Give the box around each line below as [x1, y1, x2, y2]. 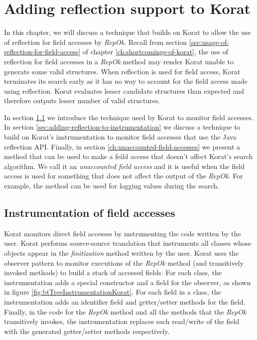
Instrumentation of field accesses [4, 205, 175, 220]
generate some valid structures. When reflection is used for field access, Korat [4, 66, 241, 76]
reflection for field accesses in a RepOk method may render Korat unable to [4, 56, 234, 66]
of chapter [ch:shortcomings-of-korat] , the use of [82, 46, 229, 57]
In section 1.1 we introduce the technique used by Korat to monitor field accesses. [4, 112, 254, 122]
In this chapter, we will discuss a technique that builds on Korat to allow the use [4, 27, 251, 37]
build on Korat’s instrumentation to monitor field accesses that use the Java [4, 132, 237, 142]
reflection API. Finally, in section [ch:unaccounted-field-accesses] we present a [4, 141, 241, 152]
